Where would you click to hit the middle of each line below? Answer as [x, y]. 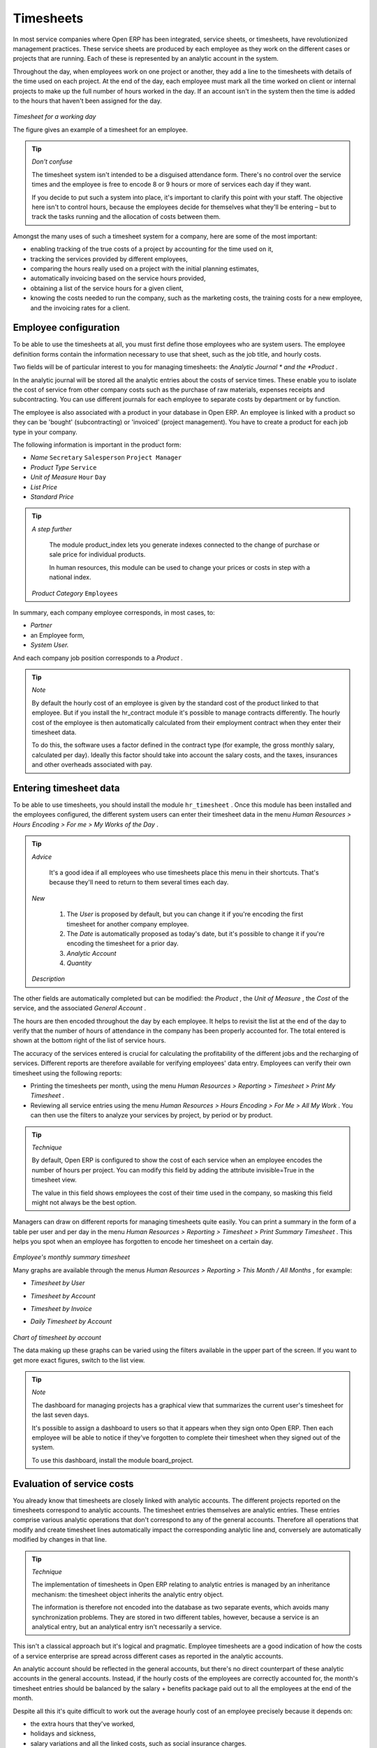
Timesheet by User [58, 1283]
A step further [52, 529]
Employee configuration [66, 328]
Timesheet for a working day [54, 117]
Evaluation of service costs [73, 1483]
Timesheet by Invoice [61, 1309]
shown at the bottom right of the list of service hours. [90, 1040]
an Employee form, [58, 635]
